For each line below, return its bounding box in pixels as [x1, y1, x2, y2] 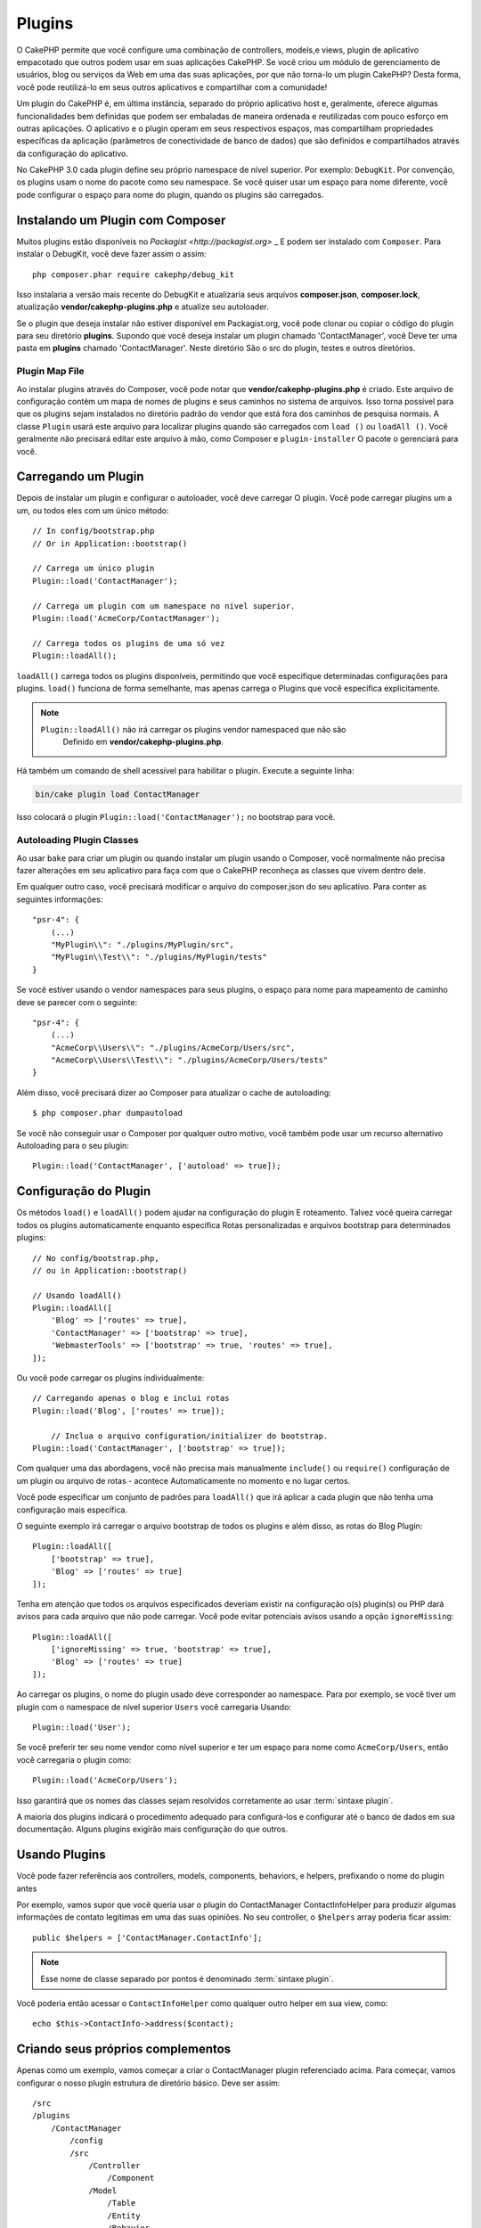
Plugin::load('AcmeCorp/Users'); [32, 1775, 178, 1786]
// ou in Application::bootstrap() [32, 1266, 188, 1275]
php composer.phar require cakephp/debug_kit [32, 269, 235, 280]
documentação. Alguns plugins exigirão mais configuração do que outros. [16, 1823, 289, 1835]
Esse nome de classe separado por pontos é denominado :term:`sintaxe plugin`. [40, 1973, 334, 1984]
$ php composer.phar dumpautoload [32, 1108, 183, 1118]
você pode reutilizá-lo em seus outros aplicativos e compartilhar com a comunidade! [16, 81, 328, 93]
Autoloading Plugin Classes [16, 834, 139, 847]
